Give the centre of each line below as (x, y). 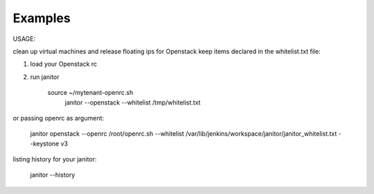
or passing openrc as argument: (58, 118)
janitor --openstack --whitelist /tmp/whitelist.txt (133, 102)
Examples (42, 18)
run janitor (45, 77)
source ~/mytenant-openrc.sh (90, 93)
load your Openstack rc (64, 64)
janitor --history (53, 175)
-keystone (45, 143)
